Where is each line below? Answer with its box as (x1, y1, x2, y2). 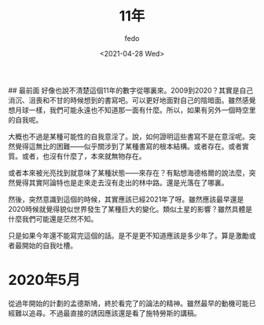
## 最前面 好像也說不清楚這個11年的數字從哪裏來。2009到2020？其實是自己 (8, 86, 254, 95)
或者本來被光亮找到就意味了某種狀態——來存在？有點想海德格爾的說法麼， (8, 168, 249, 177)
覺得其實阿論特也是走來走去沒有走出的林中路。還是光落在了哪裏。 (14, 177, 229, 187)
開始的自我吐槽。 (21, 240, 77, 250)
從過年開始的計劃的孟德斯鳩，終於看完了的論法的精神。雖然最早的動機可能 (8, 298, 249, 308)
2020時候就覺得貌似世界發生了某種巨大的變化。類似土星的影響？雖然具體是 (8, 204, 253, 214)
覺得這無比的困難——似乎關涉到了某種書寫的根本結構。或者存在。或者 (14, 141, 242, 151)
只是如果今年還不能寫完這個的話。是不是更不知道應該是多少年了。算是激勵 (8, 231, 249, 240)
